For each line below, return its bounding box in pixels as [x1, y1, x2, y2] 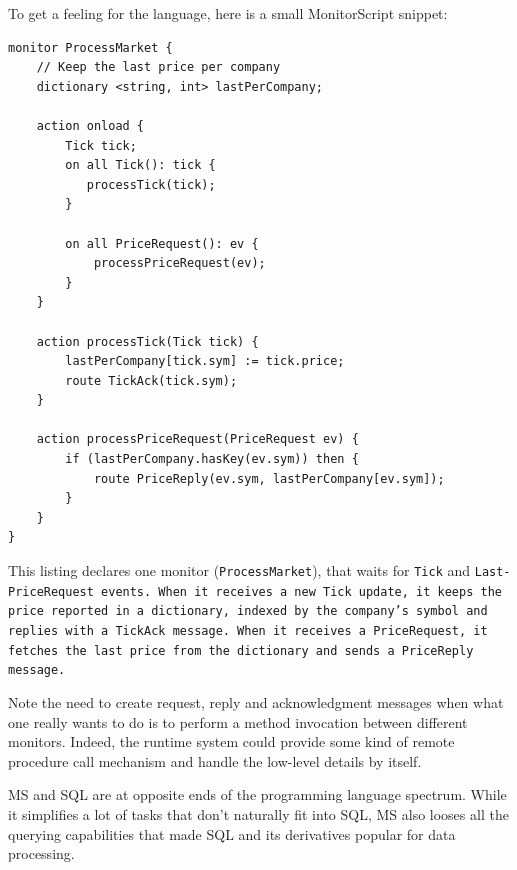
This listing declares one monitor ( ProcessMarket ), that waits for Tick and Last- [8, 560, 511, 581]
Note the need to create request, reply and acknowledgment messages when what [8, 691, 504, 712]
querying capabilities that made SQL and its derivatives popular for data [8, 823, 456, 844]
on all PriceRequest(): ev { [65, 236, 259, 251]
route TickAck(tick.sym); [65, 373, 238, 388]
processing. [8, 843, 75, 864]
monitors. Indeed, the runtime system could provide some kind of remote [8, 731, 455, 752]
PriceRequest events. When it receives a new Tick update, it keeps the [8, 584, 502, 599]
